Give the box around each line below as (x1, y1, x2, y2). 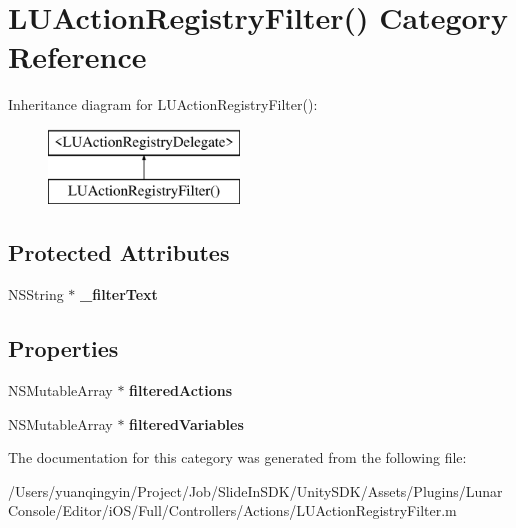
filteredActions (129, 380, 233, 401)
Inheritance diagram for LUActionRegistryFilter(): (8, 94, 318, 115)
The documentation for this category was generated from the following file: (8, 447, 467, 468)
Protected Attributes (8, 237, 230, 268)
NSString (8, 284, 64, 305)
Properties (8, 333, 119, 364)
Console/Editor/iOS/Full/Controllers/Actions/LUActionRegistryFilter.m (8, 500, 457, 521)
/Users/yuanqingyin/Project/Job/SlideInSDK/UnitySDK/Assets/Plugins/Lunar (8, 480, 503, 501)
